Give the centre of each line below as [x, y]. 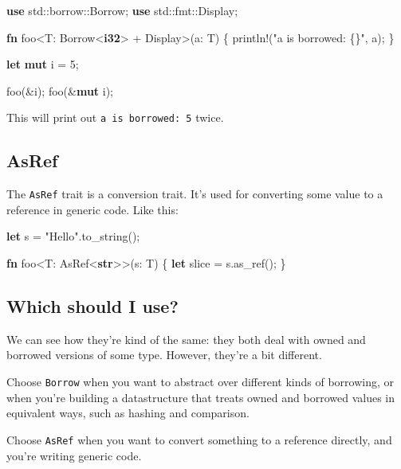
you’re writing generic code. [74, 455]
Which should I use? [92, 306]
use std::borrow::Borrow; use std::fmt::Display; [122, 10]
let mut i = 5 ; [43, 64]
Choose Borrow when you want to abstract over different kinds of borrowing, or [200, 382]
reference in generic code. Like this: [92, 209]
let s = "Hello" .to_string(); [73, 236]
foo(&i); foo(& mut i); [60, 90]
